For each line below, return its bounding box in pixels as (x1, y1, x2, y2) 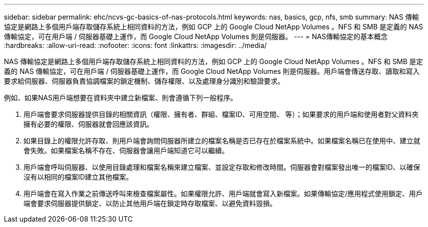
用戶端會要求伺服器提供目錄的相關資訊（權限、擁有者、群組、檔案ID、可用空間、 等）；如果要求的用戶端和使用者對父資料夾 (23, 110, 419, 118)
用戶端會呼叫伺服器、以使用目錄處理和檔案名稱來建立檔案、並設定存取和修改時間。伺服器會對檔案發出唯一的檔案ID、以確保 (23, 163, 420, 171)
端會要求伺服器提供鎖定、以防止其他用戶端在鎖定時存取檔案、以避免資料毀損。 (23, 199, 277, 207)
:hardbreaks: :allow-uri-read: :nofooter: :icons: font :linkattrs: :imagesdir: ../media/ (4, 41, 267, 49)
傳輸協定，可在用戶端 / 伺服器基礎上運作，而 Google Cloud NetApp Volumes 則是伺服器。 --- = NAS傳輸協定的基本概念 (4, 32, 388, 41)
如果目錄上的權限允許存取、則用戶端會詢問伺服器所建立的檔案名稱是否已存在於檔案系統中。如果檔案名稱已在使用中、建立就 (23, 136, 420, 145)
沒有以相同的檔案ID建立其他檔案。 (23, 173, 133, 181)
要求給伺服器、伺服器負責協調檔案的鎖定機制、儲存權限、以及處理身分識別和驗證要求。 (4, 77, 284, 85)
